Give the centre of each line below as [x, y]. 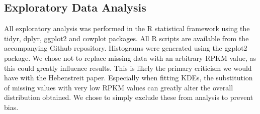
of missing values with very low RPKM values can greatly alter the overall [119, 87]
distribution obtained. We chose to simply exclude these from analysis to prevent [129, 97]
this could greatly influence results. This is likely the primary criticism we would [128, 68]
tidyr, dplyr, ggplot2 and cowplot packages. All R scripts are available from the [126, 38]
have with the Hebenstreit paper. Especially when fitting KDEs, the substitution [128, 78]
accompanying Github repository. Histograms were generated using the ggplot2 [126, 48]
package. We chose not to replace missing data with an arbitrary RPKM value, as [130, 58]
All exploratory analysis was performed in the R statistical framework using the [127, 28]
